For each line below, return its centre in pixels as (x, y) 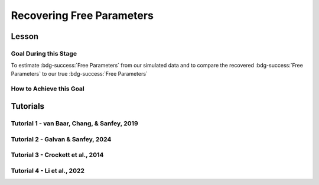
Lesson (25, 36)
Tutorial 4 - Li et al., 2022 (48, 170)
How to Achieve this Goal (48, 89)
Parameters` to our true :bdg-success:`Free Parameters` (79, 73)
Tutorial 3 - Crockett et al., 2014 (57, 155)
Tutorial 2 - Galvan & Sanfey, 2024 (61, 139)
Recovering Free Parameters (82, 15)
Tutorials (27, 106)
